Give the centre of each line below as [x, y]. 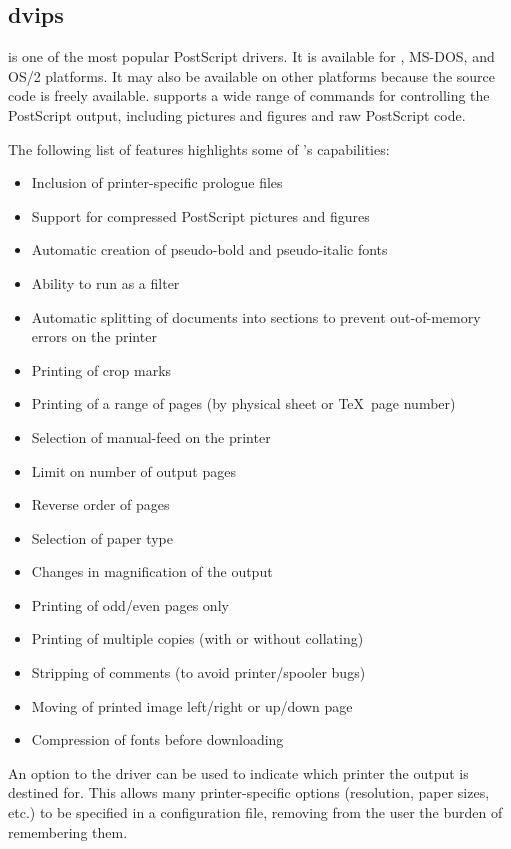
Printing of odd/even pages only [130, 604]
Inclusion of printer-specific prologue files [157, 182]
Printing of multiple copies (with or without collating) [197, 638]
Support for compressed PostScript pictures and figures [200, 215]
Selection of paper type [102, 537]
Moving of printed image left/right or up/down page [192, 705]
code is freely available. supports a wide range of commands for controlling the [249, 95]
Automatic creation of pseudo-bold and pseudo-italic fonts [209, 249]
